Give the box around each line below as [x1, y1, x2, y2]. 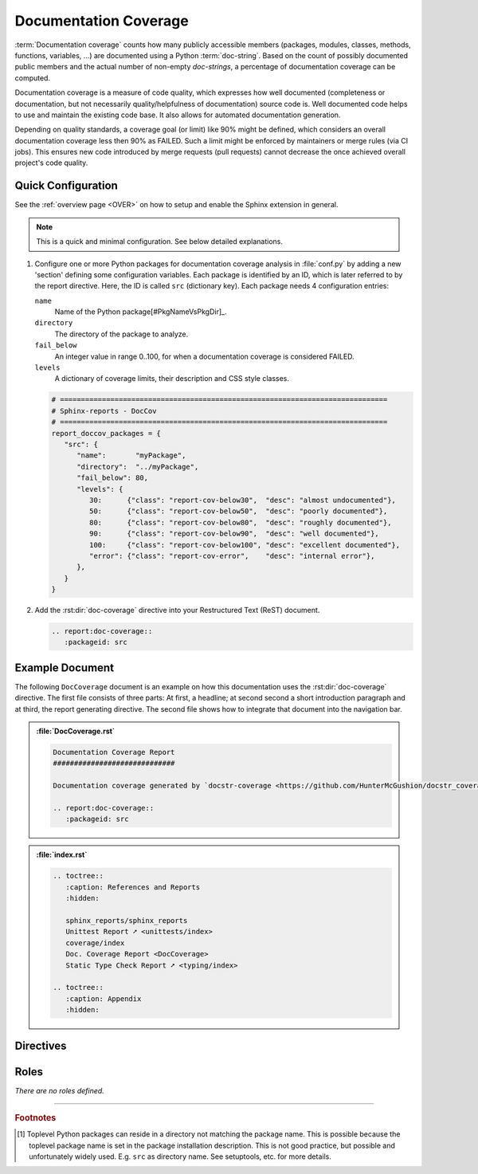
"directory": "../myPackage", [76, 462, 199, 471]
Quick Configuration [14, 179, 119, 193]
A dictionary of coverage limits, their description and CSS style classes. [54, 374, 290, 383]
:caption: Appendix [65, 994, 142, 1003]
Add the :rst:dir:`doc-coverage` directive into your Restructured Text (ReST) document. [34, 606, 320, 615]
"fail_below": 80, [76, 473, 149, 482]
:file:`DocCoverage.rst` [36, 726, 116, 736]
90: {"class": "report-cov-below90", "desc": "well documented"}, [88, 529, 380, 538]
